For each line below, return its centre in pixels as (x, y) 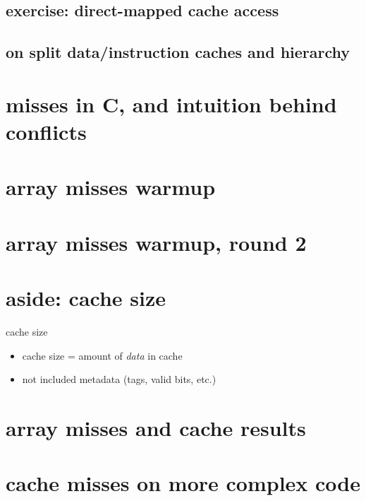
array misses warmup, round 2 (156, 242)
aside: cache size (86, 298)
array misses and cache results (156, 427)
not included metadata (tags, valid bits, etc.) (119, 379)
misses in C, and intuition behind (171, 104)
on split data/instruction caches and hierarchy (178, 52)
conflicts (46, 131)
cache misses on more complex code (183, 483)
